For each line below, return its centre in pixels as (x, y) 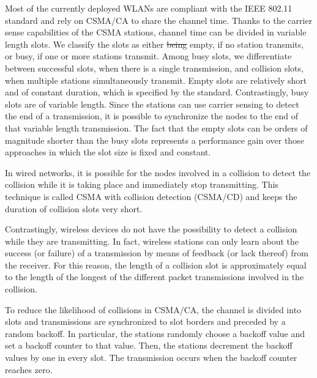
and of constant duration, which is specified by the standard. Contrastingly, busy (157, 92)
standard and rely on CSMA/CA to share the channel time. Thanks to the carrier (159, 20)
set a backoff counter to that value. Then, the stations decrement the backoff (149, 345)
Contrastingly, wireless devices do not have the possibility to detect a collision (151, 229)
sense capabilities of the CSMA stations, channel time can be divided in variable (156, 32)
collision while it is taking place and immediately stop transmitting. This (142, 184)
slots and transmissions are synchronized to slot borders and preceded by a (145, 321)
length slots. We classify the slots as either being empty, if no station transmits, (155, 44)
